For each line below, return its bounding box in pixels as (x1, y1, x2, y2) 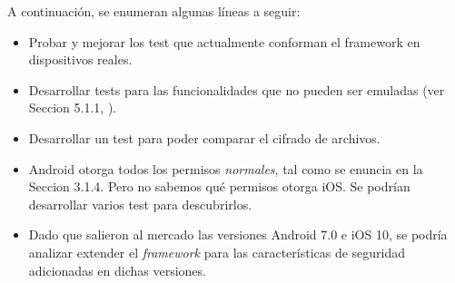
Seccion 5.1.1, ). (28, 98, 117, 117)
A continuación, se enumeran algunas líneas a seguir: (7, 2, 301, 20)
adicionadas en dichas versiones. (28, 260, 206, 279)
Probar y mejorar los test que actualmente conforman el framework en (28, 32, 420, 51)
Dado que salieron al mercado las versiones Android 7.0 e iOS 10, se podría (28, 225, 448, 244)
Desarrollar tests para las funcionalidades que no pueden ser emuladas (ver (28, 80, 445, 99)
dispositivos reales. (28, 50, 133, 69)
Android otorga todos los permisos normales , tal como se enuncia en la (28, 159, 423, 178)
